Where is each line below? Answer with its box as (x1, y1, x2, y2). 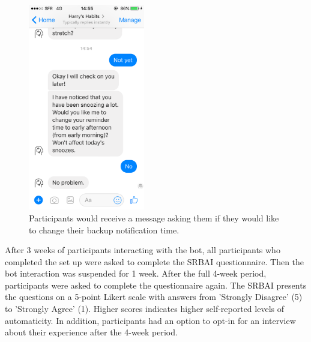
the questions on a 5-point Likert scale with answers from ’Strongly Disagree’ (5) (5, 290, 303, 303)
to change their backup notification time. (29, 223, 180, 236)
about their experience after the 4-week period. (5, 326, 178, 338)
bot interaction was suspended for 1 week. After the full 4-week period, (5, 267, 267, 280)
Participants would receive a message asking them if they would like (29, 211, 279, 224)
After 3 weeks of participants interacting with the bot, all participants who (5, 244, 280, 256)
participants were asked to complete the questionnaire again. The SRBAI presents (5, 278, 307, 291)
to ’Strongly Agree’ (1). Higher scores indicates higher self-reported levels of (5, 302, 284, 315)
